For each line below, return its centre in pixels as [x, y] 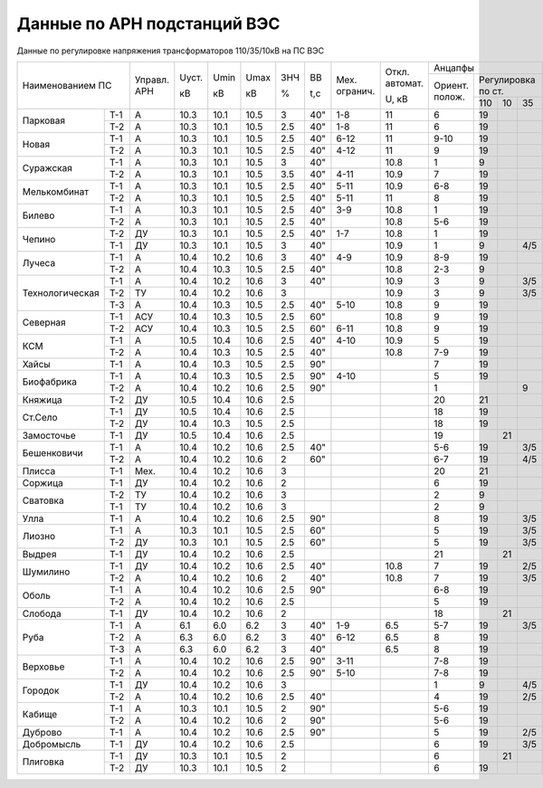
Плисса [39, 470]
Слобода [42, 613]
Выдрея [39, 554]
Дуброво [42, 732]
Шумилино [46, 572]
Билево [38, 215]
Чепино [39, 240]
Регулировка [507, 80]
